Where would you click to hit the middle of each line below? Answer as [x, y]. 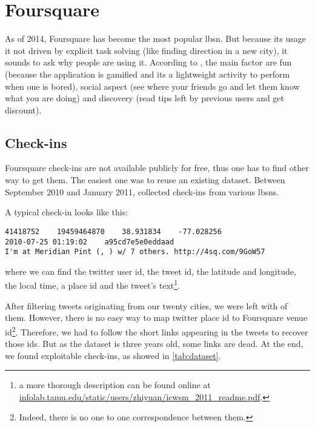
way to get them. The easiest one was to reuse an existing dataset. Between [145, 180]
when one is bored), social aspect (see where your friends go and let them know [152, 86]
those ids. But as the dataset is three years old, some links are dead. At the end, [154, 344]
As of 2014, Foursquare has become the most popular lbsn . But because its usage [155, 39]
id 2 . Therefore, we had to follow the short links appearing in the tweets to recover [157, 331]
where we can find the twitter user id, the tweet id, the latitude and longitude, [151, 271]
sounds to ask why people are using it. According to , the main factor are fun [148, 62]
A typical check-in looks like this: [67, 212]
